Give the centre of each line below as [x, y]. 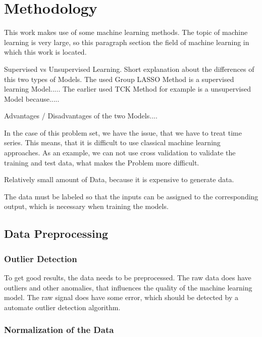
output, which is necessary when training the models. [86, 206]
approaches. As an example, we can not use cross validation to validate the [120, 153]
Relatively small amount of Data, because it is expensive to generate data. [119, 179]
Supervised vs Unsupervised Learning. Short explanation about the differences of [129, 69]
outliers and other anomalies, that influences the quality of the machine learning [128, 287]
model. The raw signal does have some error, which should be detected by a [121, 297]
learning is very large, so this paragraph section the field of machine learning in [127, 42]
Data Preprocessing [56, 234]
